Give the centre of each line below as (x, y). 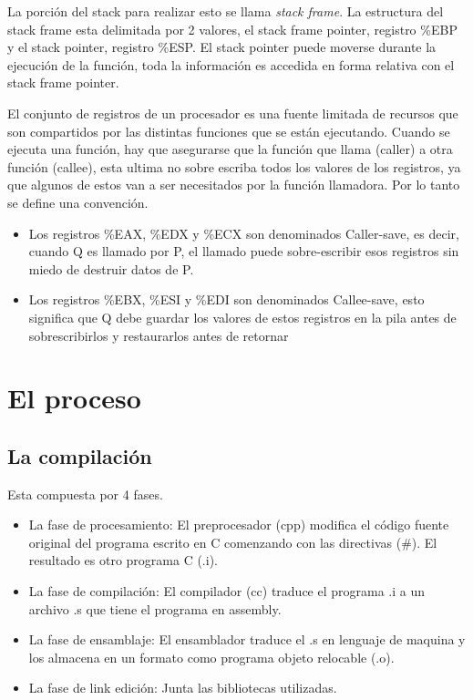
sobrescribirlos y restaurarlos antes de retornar (159, 335)
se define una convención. (78, 202)
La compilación (80, 455)
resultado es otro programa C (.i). (123, 560)
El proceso (74, 398)
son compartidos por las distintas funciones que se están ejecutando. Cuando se (229, 131)
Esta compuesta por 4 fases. (85, 494)
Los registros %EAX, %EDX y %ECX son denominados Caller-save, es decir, (244, 233)
